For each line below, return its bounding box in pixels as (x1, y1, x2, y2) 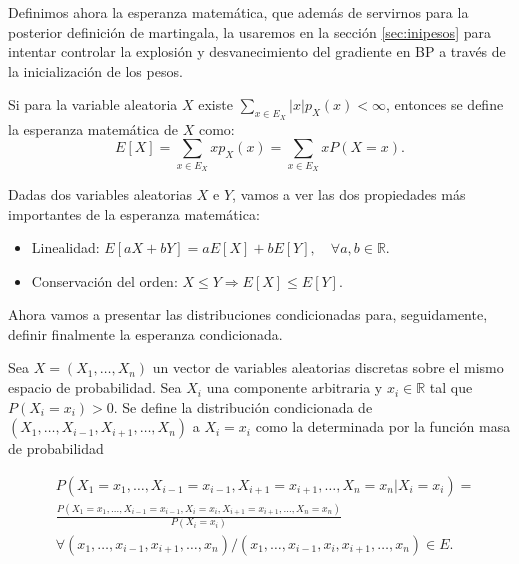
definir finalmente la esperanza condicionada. (8, 323, 283, 344)
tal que (429, 377, 473, 398)
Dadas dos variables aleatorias (8, 183, 193, 204)
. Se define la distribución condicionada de (113, 396, 373, 417)
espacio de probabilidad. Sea (8, 377, 182, 398)
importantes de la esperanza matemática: (8, 203, 260, 224)
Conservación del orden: (31, 270, 178, 291)
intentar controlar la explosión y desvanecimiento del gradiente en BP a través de (8, 41, 506, 62)
